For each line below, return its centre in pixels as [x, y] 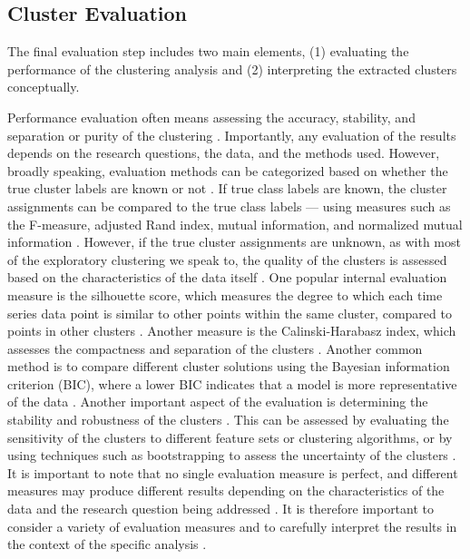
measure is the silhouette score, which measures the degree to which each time [225, 294]
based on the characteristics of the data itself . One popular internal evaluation [227, 277]
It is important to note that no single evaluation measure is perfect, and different [233, 472]
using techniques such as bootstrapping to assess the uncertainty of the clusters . [232, 455]
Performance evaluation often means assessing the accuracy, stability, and [211, 117]
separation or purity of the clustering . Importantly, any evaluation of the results [232, 135]
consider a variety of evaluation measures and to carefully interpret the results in [232, 526]
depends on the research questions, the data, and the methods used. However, [224, 153]
